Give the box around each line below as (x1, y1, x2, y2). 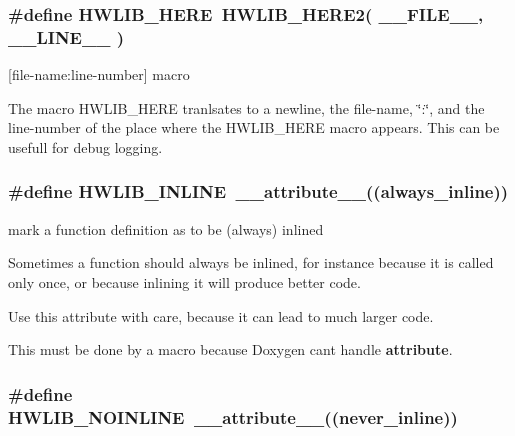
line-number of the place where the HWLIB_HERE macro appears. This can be (8, 117, 500, 138)
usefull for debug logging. (8, 136, 163, 157)
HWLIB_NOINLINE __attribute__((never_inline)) (8, 404, 458, 429)
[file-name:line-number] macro (8, 64, 190, 85)
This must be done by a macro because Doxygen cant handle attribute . (8, 339, 453, 360)
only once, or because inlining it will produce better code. (8, 271, 361, 292)
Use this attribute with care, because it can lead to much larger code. (8, 305, 434, 326)
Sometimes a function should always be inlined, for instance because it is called (8, 252, 494, 273)
